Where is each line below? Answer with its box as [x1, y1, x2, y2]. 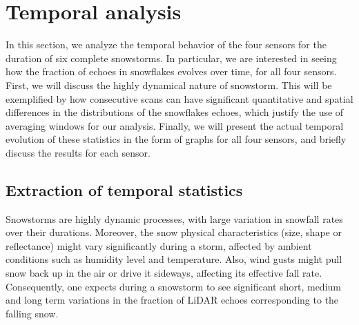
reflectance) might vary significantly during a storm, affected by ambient [6, 238, 312, 253]
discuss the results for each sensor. [6, 145, 151, 159]
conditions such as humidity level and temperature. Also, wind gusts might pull [6, 252, 342, 266]
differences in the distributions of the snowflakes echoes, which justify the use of [6, 105, 344, 119]
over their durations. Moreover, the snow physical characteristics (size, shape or [6, 225, 342, 239]
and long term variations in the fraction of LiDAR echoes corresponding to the [6, 293, 339, 307]
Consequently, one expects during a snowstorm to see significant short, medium [6, 279, 341, 293]
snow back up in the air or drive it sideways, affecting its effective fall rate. [6, 266, 322, 280]
